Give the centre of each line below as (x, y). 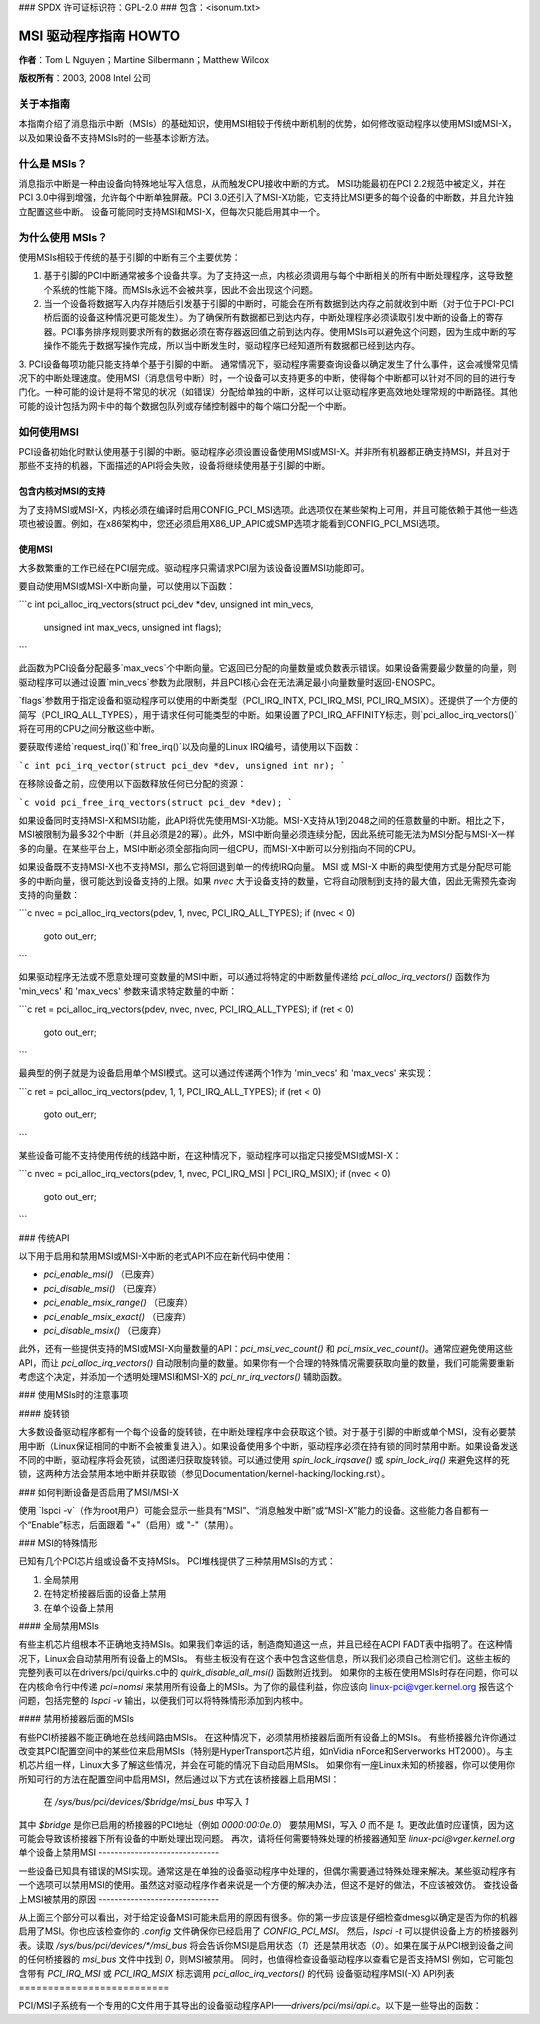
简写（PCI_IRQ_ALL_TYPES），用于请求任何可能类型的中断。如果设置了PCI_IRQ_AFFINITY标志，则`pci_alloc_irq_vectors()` (268, 714)
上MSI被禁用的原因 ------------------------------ (119, 1899)
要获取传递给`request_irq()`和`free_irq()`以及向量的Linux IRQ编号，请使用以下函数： (190, 747)
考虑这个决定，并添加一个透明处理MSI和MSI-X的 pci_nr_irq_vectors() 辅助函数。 (183, 1377)
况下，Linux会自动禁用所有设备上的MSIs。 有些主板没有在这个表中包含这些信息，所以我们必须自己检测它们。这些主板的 (264, 1658)
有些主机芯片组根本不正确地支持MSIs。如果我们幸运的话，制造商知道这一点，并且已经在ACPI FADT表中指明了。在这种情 (266, 1644)
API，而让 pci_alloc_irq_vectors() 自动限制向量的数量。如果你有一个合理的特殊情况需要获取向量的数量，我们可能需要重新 (266, 1362)
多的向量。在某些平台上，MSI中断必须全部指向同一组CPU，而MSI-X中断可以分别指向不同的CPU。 (220, 848)
